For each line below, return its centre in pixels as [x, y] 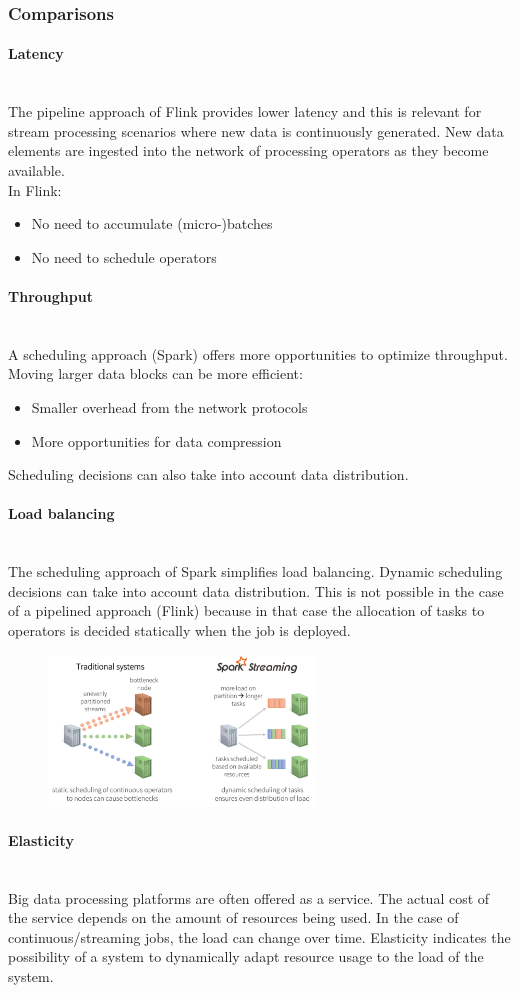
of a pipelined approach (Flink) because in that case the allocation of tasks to [246, 610]
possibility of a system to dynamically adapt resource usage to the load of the [246, 956]
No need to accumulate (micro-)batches [152, 223]
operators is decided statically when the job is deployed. [179, 629]
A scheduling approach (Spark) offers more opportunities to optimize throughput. [258, 353]
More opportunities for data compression [156, 440]
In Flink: [35, 189]
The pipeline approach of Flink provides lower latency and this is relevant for [245, 111]
